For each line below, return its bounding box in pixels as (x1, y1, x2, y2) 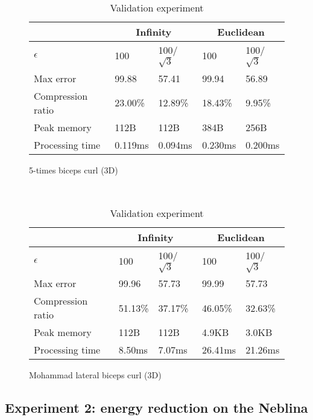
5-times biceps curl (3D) (29, 163, 118, 176)
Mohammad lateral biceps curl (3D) (29, 369, 162, 381)
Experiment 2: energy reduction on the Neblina (5, 398, 308, 417)
